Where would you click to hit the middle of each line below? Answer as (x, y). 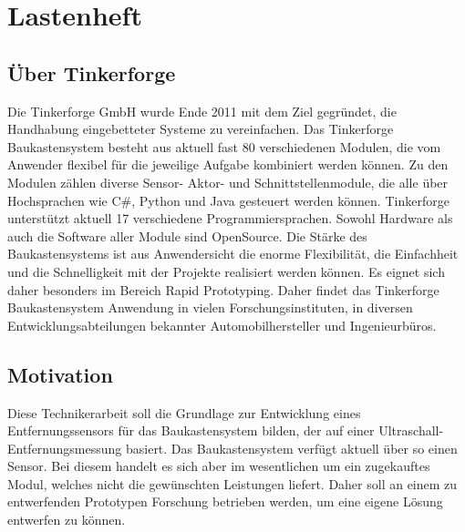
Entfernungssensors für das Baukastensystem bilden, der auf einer (191, 430)
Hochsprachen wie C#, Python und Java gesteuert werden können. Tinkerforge (228, 200)
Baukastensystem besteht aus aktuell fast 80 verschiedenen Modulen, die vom (224, 146)
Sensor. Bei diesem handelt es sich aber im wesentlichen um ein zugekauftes (219, 466)
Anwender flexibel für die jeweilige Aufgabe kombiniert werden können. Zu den (228, 164)
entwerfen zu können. (67, 520)
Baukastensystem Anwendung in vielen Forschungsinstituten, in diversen (210, 307)
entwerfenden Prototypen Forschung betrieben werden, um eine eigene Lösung (225, 501)
